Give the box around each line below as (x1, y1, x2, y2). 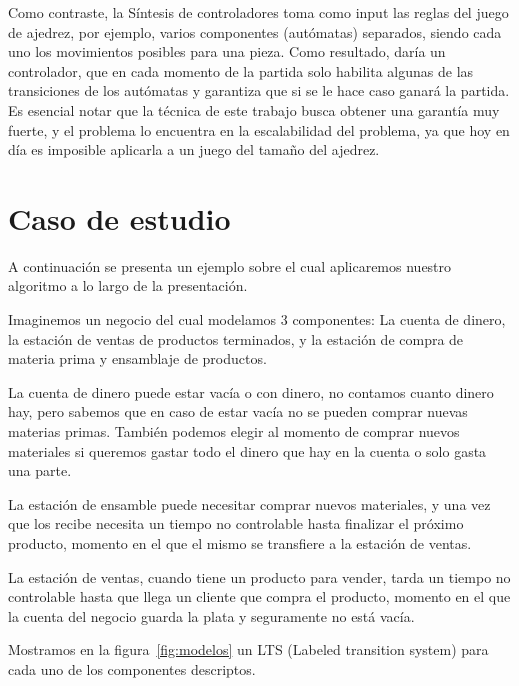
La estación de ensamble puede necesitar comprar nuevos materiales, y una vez (8, 493, 491, 514)
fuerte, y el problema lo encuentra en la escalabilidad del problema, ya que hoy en (8, 119, 510, 140)
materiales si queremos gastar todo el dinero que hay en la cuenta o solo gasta (8, 440, 487, 461)
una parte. (8, 460, 72, 481)
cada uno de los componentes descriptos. (8, 658, 256, 679)
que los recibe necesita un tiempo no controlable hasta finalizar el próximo (8, 513, 464, 534)
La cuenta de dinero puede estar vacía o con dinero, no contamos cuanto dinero (8, 381, 494, 402)
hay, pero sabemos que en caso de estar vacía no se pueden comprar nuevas (8, 401, 468, 422)
